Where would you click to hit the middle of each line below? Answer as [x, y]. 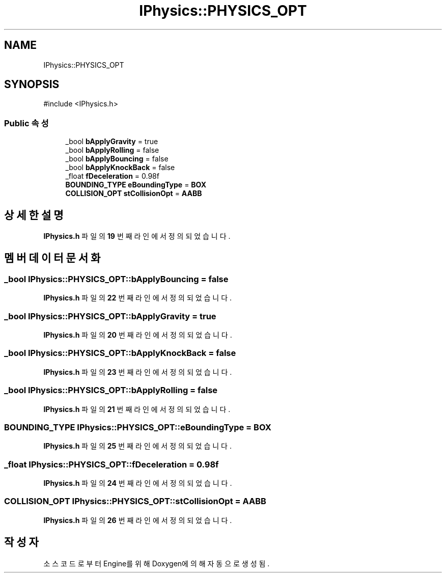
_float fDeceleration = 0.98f [112, 176]
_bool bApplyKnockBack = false [120, 168]
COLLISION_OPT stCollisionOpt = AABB [134, 194]
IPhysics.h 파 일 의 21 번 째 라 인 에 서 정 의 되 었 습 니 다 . [137, 409]
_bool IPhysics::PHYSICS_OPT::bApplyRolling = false [111, 390]
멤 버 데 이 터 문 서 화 [52, 258]
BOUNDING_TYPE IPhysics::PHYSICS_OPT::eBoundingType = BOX [138, 427]
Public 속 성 [26, 123]
